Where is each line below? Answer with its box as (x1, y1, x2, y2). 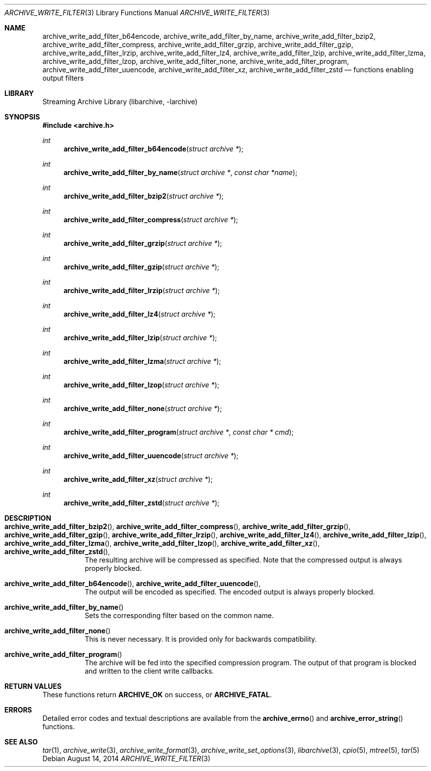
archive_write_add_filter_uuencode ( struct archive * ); (63, 451, 239, 460)
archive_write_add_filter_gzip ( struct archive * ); (63, 263, 220, 271)
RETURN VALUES (4, 682, 62, 690)
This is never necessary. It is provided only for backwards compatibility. (85, 635, 317, 643)
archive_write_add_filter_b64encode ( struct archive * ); (63, 145, 244, 153)
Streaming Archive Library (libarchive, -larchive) (42, 97, 198, 106)
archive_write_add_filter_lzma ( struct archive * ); (63, 357, 221, 365)
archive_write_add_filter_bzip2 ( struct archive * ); (63, 192, 224, 200)
